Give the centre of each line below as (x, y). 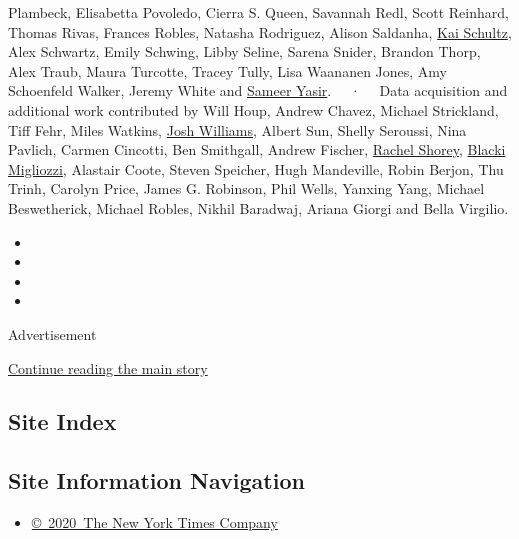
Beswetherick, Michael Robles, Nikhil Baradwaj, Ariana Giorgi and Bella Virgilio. (258, 207)
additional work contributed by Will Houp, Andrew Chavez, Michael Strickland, (253, 109)
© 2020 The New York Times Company (154, 522)
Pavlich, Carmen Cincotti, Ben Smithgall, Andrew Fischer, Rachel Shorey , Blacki (257, 149)
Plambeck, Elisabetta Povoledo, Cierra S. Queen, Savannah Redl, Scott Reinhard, (258, 12)
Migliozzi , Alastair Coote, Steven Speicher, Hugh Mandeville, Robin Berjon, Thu (256, 168)
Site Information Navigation (156, 480)
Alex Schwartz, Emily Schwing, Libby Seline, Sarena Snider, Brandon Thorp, (244, 51)
